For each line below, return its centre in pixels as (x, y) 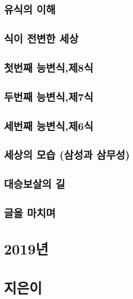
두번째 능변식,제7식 (49, 96)
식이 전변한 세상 (41, 38)
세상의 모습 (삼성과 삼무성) (67, 154)
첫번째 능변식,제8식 (49, 67)
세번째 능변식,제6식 (49, 125)
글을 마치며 (30, 212)
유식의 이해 (30, 9)
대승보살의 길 (34, 184)
